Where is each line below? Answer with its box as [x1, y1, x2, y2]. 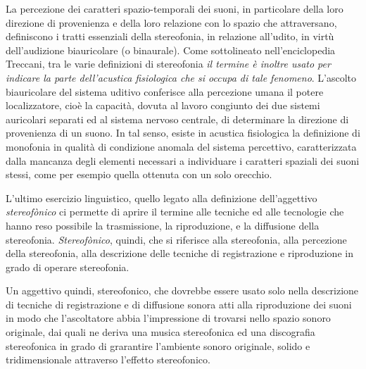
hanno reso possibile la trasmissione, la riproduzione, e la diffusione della [6, 218, 320, 232]
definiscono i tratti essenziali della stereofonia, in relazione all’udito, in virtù [6, 29, 334, 44]
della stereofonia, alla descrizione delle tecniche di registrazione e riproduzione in [6, 246, 353, 261]
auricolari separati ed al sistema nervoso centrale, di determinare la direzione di [6, 111, 349, 126]
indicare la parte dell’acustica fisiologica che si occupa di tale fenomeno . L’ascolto [6, 70, 357, 85]
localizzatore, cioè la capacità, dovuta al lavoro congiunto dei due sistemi [6, 98, 320, 113]
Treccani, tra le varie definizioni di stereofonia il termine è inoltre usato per [6, 56, 331, 71]
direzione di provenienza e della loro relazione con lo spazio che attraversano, [6, 15, 337, 30]
